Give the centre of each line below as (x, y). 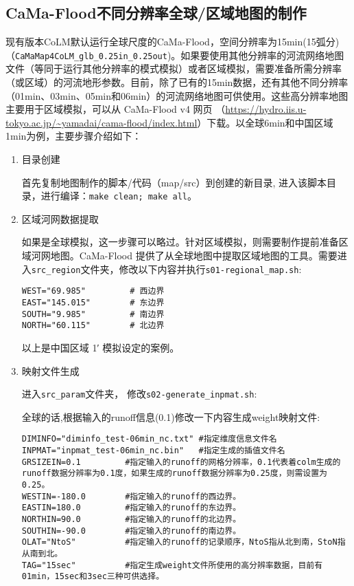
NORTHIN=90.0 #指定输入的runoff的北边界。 (131, 519)
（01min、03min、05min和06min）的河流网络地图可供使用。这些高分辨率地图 (177, 95)
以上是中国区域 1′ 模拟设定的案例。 (101, 347)
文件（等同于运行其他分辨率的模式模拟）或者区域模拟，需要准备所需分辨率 (174, 68)
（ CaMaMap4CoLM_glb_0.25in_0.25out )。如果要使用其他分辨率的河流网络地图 (175, 55)
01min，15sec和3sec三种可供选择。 (93, 577)
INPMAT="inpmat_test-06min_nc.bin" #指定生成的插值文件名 (153, 451)
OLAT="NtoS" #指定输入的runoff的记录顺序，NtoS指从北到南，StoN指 (184, 542)
